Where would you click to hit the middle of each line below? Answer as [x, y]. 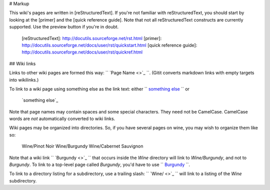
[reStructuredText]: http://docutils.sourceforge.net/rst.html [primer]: [92, 38]
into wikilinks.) [24, 79]
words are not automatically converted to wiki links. [62, 119]
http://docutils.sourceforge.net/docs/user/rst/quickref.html [82, 52]
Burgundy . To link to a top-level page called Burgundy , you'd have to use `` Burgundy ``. [99, 164]
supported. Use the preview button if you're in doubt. [64, 27]
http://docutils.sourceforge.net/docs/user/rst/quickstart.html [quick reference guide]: [109, 45]
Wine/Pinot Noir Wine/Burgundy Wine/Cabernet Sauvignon [82, 146]
